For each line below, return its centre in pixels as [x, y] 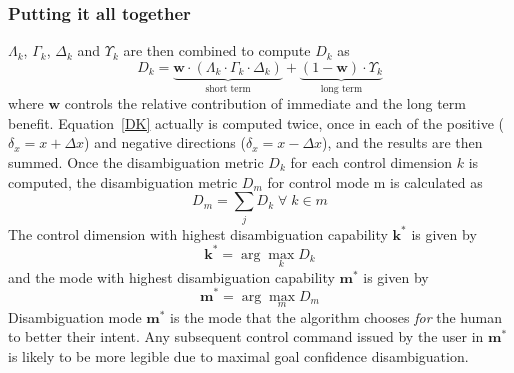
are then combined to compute [217, 50]
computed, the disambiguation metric [123, 181]
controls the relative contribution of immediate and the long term [265, 103]
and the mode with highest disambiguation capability [171, 276]
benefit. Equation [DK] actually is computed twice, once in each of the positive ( [256, 122]
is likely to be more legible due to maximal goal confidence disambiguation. [238, 355]
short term [228, 88]
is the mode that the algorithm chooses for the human [336, 316]
